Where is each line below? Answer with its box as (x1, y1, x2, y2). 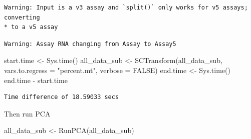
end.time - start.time (4, 74, 68, 85)
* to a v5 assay (4, 23, 58, 31)
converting (4, 13, 40, 21)
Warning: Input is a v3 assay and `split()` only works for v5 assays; (4, 4, 248, 11)
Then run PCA (4, 108, 51, 118)
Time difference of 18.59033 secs (4, 93, 119, 101)
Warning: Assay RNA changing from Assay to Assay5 (4, 40, 176, 47)
